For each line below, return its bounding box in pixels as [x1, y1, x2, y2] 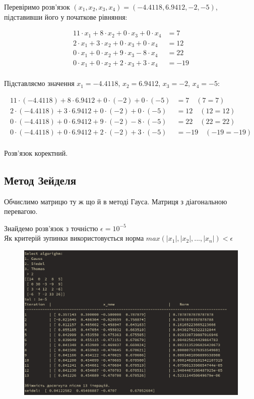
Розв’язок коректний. [4, 147, 68, 158]
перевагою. [4, 206, 38, 216]
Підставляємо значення [4, 78, 75, 88]
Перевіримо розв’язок [4, 2, 70, 12]
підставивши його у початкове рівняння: [4, 11, 128, 22]
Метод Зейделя [4, 172, 77, 188]
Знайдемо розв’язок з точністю [4, 223, 98, 233]
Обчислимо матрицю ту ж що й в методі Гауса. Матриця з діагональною [4, 196, 227, 206]
